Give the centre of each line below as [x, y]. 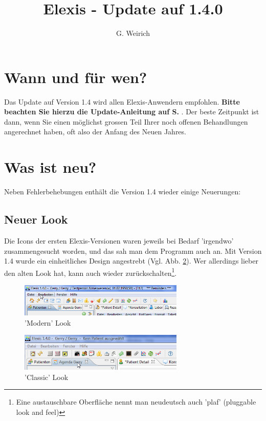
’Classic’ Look [47, 377]
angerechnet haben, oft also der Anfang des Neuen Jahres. [95, 132]
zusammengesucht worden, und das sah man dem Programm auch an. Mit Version [133, 250]
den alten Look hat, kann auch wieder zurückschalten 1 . [91, 272]
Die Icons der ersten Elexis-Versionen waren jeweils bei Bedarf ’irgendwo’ [119, 240]
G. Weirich [133, 33]
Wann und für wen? [76, 77]
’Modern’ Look [48, 322]
